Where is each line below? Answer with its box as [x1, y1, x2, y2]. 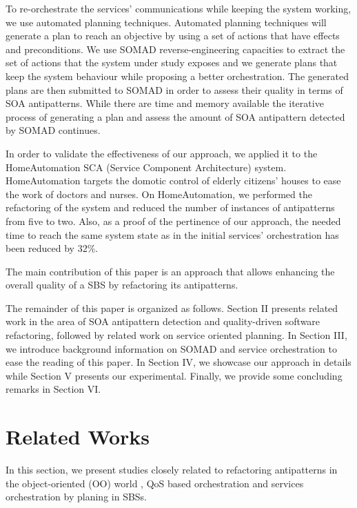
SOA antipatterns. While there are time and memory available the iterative [6, 96, 324, 110]
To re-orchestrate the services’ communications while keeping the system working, [6, 1, 351, 15]
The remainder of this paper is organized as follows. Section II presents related [6, 300, 338, 315]
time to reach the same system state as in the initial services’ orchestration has [6, 227, 339, 242]
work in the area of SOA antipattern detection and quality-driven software [6, 314, 320, 329]
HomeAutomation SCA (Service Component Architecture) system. [6, 159, 287, 174]
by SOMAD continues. [6, 123, 101, 137]
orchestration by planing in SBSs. [6, 489, 147, 504]
